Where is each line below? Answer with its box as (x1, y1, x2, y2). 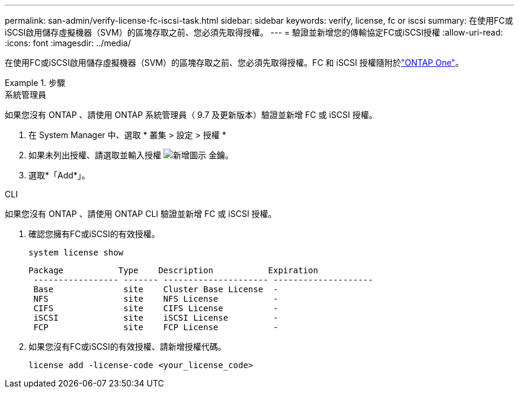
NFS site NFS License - (33, 294, 278, 303)
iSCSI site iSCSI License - (33, 313, 278, 322)
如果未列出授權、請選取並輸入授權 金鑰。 (28, 150, 233, 160)
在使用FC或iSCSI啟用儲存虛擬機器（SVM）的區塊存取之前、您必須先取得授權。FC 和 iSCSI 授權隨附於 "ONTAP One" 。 (5, 57, 464, 68)
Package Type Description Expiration (28, 266, 318, 275)
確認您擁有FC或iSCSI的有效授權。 (28, 229, 160, 239)
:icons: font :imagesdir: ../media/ (5, 38, 131, 48)
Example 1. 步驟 (5, 78, 65, 88)
